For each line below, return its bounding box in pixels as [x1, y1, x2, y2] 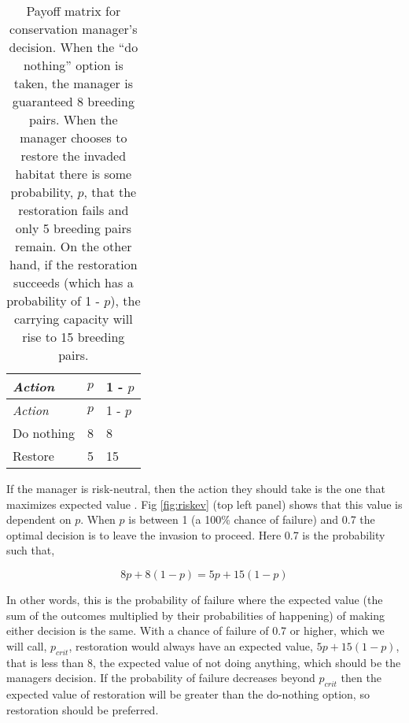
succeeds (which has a [13, 273, 134, 291]
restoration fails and [18, 201, 129, 219]
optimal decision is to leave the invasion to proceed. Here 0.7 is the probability [6, 526, 385, 543]
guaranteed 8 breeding [12, 92, 134, 110]
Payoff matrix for [26, 2, 121, 20]
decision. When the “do [9, 38, 138, 56]
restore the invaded [20, 146, 127, 165]
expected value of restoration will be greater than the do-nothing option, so [6, 685, 370, 702]
